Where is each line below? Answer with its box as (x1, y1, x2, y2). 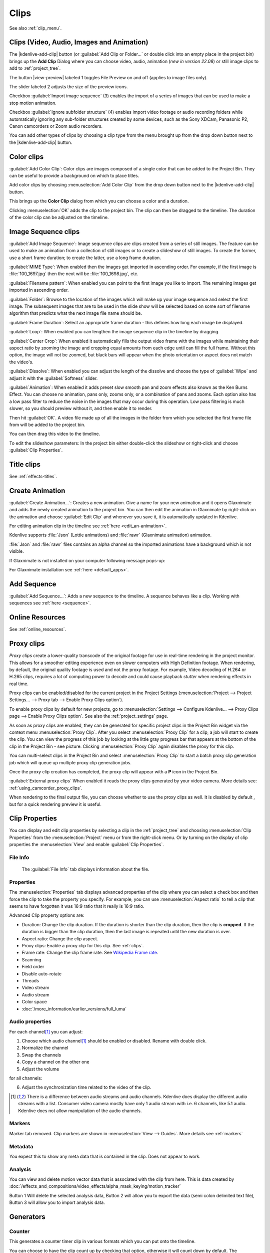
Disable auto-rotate (21, 970, 62, 977)
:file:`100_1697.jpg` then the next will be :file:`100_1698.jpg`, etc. (9, 271, 138, 277)
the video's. (9, 359, 33, 365)
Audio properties (9, 1018, 52, 1025)
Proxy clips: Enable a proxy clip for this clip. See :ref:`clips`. (21, 943, 144, 949)
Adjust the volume (21, 1066, 59, 1072)
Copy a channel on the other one (21, 1059, 89, 1065)
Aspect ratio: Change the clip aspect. (21, 935, 98, 942)
